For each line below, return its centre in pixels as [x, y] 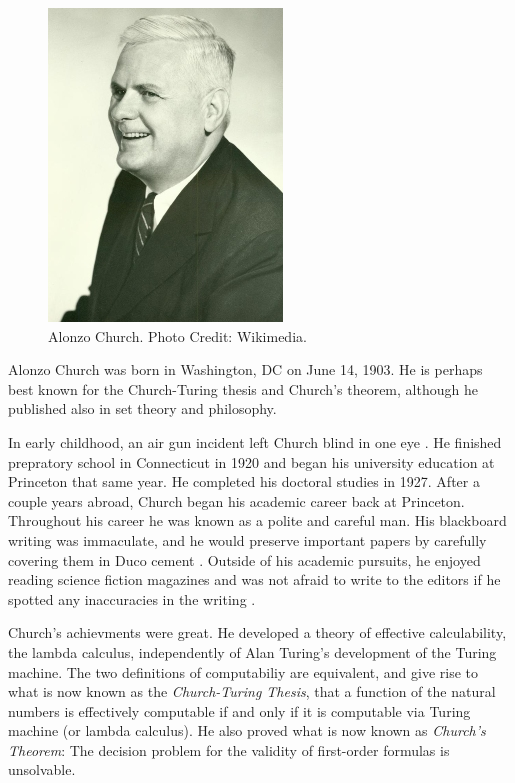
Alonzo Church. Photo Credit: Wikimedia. [177, 335]
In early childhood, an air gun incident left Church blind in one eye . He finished [255, 441]
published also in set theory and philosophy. [142, 408]
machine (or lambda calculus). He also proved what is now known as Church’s [247, 730]
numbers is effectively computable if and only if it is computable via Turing [239, 710]
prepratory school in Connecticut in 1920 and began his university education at [251, 461]
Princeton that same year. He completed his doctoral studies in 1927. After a [244, 481]
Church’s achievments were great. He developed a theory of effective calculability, [257, 632]
